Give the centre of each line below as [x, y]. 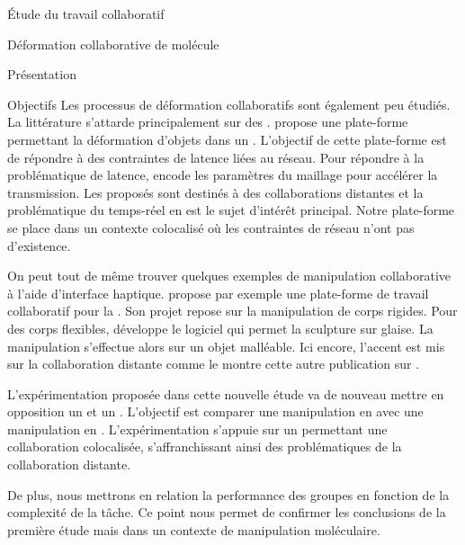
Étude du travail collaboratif [86, 13]
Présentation [42, 74]
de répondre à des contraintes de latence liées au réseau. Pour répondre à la [216, 157]
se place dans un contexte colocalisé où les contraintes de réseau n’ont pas [211, 227]
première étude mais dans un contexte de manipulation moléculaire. [194, 529]
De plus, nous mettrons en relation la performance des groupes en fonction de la [228, 494]
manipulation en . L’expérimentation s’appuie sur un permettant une [197, 429]
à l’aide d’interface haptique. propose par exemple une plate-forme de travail [218, 293]
